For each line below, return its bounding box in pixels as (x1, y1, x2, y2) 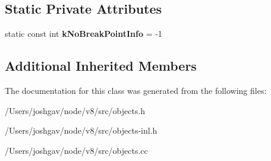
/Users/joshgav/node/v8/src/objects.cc (5, 144, 148, 156)
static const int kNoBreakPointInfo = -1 (5, 27, 162, 40)
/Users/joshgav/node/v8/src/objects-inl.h (5, 124, 157, 137)
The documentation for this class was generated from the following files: (5, 84, 267, 96)
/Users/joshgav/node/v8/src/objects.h (5, 104, 146, 116)
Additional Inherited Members (5, 56, 197, 75)
